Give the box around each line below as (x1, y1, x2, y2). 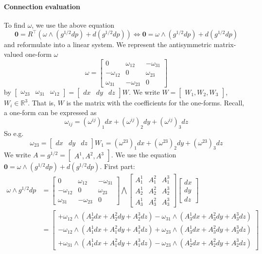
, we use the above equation (32, 19, 114, 30)
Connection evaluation (4, 1, 80, 11)
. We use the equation (111, 150, 176, 160)
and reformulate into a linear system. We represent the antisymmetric (4, 39, 212, 50)
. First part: (100, 161, 135, 171)
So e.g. (4, 128, 24, 138)
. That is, (28, 98, 55, 108)
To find (4, 19, 25, 30)
